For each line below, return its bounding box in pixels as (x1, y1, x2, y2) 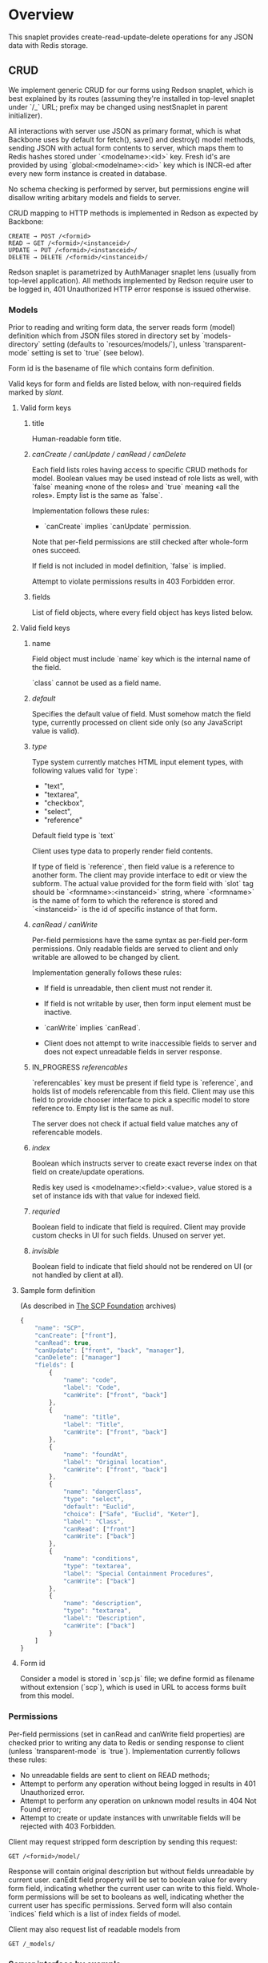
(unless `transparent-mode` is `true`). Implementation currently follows (8, 1746, 241, 1756)
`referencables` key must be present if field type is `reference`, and (31, 1078, 254, 1088)
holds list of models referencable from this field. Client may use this (31, 1086, 254, 1096)
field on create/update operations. (31, 1167, 145, 1177)
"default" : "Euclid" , (62, 1503, 135, 1511)
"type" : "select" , (62, 1495, 125, 1503)
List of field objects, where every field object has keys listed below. (31, 608, 254, 617)
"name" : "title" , (62, 1413, 122, 1422)
